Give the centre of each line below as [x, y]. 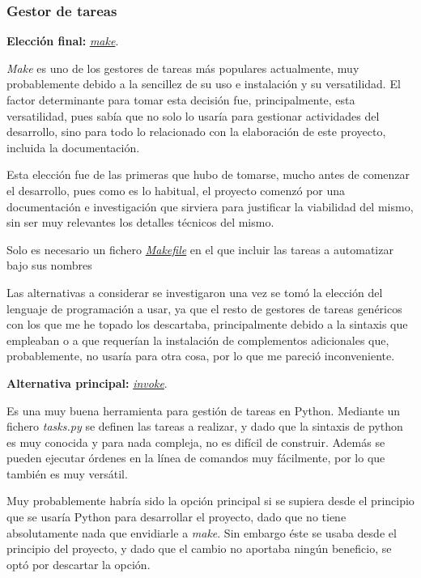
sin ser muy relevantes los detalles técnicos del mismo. [140, 222]
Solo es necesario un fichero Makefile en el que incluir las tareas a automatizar [200, 249]
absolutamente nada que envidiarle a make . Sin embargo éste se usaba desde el [202, 532]
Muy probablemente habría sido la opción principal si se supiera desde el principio [210, 501]
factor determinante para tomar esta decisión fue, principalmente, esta [181, 100]
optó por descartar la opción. [79, 564]
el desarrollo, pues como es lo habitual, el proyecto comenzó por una [176, 190]
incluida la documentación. [73, 147]
